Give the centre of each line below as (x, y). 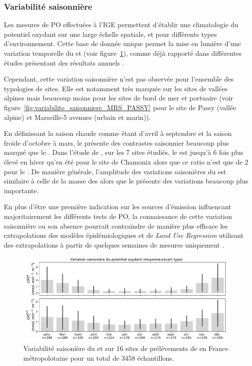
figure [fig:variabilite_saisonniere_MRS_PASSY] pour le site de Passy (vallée (120, 107)
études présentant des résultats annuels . (64, 62)
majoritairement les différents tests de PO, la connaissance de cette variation (118, 216)
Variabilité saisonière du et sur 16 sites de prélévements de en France (126, 348)
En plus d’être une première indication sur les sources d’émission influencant (118, 207)
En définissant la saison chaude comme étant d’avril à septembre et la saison (118, 133)
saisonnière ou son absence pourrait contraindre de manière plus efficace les (116, 225)
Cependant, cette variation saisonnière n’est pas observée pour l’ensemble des (119, 79)
